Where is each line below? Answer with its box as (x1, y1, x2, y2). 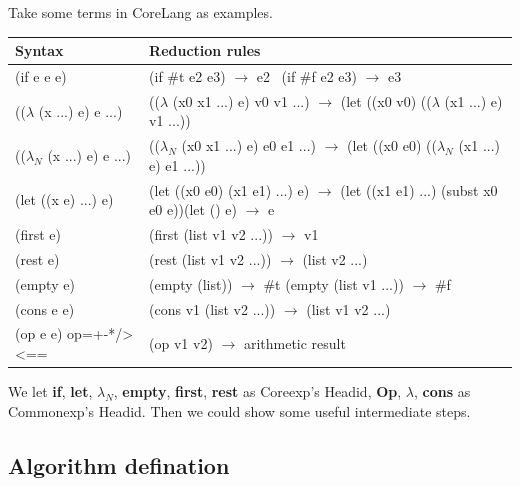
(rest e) (15, 248, 60, 269)
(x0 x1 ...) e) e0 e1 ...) (181, 135, 316, 156)
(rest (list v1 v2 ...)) (149, 248, 272, 269)
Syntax (15, 40, 64, 61)
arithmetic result (243, 333, 346, 354)
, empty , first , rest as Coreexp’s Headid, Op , (113, 381, 402, 402)
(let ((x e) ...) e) (15, 189, 114, 210)
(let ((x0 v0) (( (340, 90, 432, 111)
